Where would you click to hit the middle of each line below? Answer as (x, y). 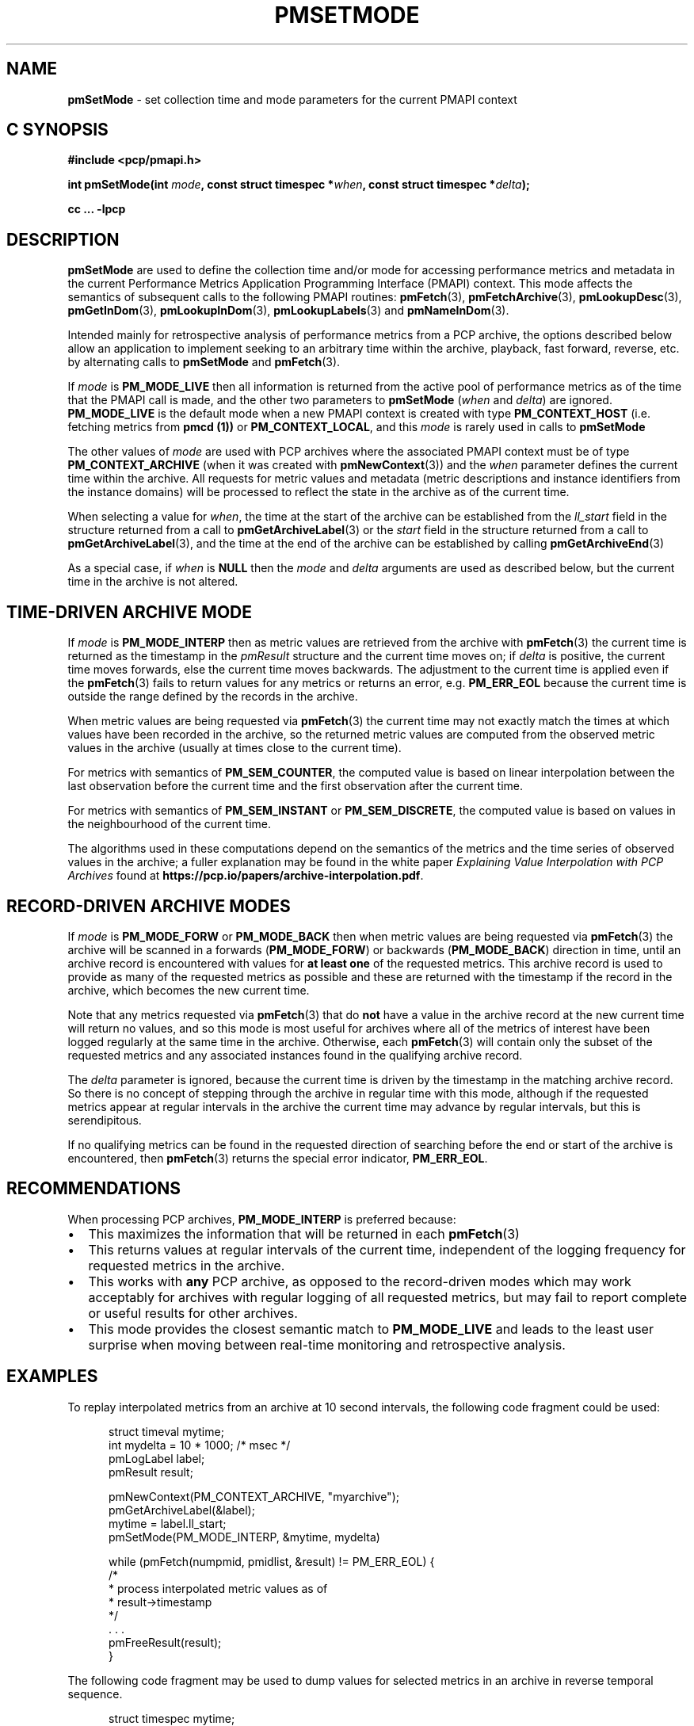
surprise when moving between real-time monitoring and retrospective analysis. (327, 1344)
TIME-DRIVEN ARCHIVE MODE (129, 612)
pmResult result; (151, 1472)
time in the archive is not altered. (153, 582)
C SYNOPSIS (57, 130)
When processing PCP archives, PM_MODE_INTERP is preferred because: (262, 1219)
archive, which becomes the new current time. (189, 990)
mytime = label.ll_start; (168, 1523)
